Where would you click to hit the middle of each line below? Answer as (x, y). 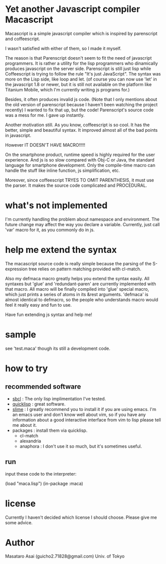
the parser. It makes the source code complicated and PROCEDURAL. (76, 185)
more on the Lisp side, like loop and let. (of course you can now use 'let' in (81, 79)
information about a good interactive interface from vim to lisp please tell (86, 420)
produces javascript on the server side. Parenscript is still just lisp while (78, 69)
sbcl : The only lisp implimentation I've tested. (59, 399)
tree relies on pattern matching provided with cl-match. (85, 269)
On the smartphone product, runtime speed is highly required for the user (80, 155)
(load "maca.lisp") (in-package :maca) (44, 483)
